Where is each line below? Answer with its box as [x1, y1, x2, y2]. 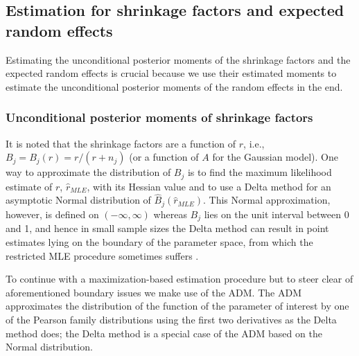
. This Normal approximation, [203, 193, 331, 207]
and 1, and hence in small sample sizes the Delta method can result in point [6, 221, 329, 235]
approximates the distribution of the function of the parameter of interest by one [6, 299, 349, 313]
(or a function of [129, 150, 199, 164]
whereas [153, 206, 187, 221]
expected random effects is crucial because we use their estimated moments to [6, 66, 337, 80]
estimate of [6, 179, 53, 193]
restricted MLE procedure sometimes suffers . [6, 248, 199, 262]
